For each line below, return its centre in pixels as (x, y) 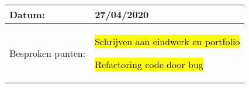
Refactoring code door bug (149, 64)
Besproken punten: (48, 53)
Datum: (27, 14)
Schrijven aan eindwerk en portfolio (167, 41)
